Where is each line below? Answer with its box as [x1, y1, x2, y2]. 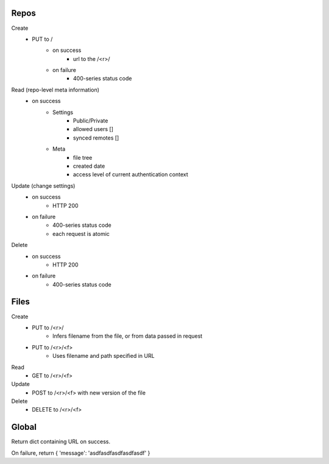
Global [11, 422, 37, 432]
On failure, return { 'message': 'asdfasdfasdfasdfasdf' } [11, 449, 150, 457]
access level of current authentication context [73, 171, 188, 178]
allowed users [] [73, 126, 114, 133]
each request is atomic [52, 230, 110, 237]
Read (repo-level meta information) [11, 86, 100, 93]
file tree [73, 154, 93, 161]
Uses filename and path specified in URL [52, 352, 155, 360]
